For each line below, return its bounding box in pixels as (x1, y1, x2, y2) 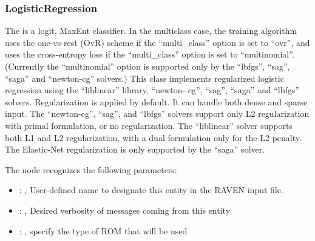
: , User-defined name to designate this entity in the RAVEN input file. (19, 183, 283, 196)
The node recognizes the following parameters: (5, 163, 177, 176)
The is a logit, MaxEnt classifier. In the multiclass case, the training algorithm (5, 24, 297, 37)
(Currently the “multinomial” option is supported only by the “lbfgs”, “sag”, (5, 60, 290, 72)
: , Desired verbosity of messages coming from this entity (19, 203, 231, 216)
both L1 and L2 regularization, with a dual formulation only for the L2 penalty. (5, 131, 302, 144)
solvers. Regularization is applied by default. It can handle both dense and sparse (5, 95, 308, 108)
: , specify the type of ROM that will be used (19, 224, 188, 237)
